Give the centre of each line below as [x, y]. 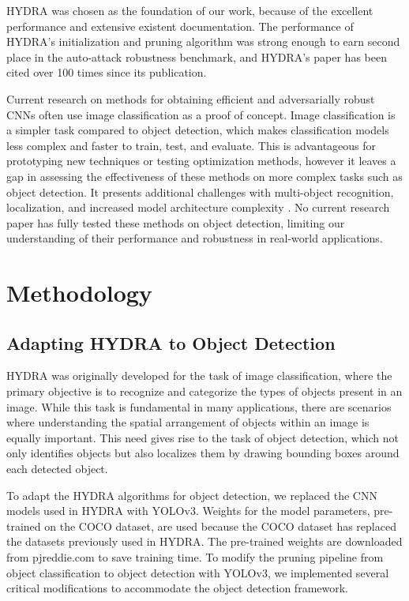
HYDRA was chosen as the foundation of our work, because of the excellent [190, 10]
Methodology [79, 293]
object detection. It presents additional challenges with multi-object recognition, [200, 192]
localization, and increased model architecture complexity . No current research [198, 207]
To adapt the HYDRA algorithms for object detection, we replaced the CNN [192, 495]
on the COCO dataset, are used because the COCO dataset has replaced [220, 526]
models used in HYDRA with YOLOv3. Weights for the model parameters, [188, 511]
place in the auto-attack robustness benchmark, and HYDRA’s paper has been [197, 56]
